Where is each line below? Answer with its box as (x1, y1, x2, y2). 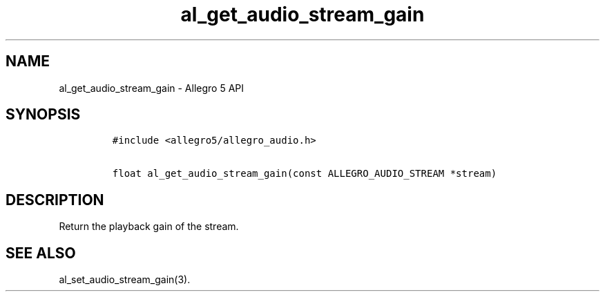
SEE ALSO (6, 244, 76, 262)
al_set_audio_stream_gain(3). (59, 274, 191, 286)
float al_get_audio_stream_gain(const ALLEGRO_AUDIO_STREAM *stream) (112, 168, 497, 180)
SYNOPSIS (6, 106, 81, 124)
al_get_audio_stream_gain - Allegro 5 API (59, 82, 244, 94)
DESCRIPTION (6, 191, 104, 209)
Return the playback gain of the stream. (59, 220, 239, 233)
